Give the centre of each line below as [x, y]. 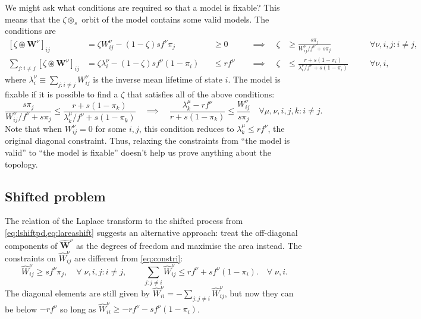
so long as [78, 309]
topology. [21, 164]
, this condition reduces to [186, 128]
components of [31, 245]
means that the [32, 19]
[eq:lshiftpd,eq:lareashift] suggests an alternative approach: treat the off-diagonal [151, 233]
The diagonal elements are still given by [78, 293]
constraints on [31, 258]
